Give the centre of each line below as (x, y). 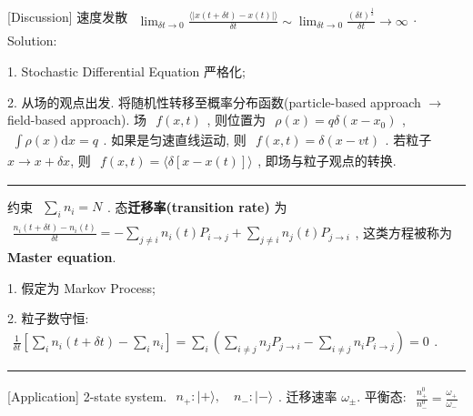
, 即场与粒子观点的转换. (327, 161)
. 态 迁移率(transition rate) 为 (197, 207)
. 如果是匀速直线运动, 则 (175, 140)
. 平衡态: (382, 396)
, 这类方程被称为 (404, 233)
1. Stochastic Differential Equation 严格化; (126, 71)
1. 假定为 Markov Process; (81, 287)
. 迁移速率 (307, 396)
